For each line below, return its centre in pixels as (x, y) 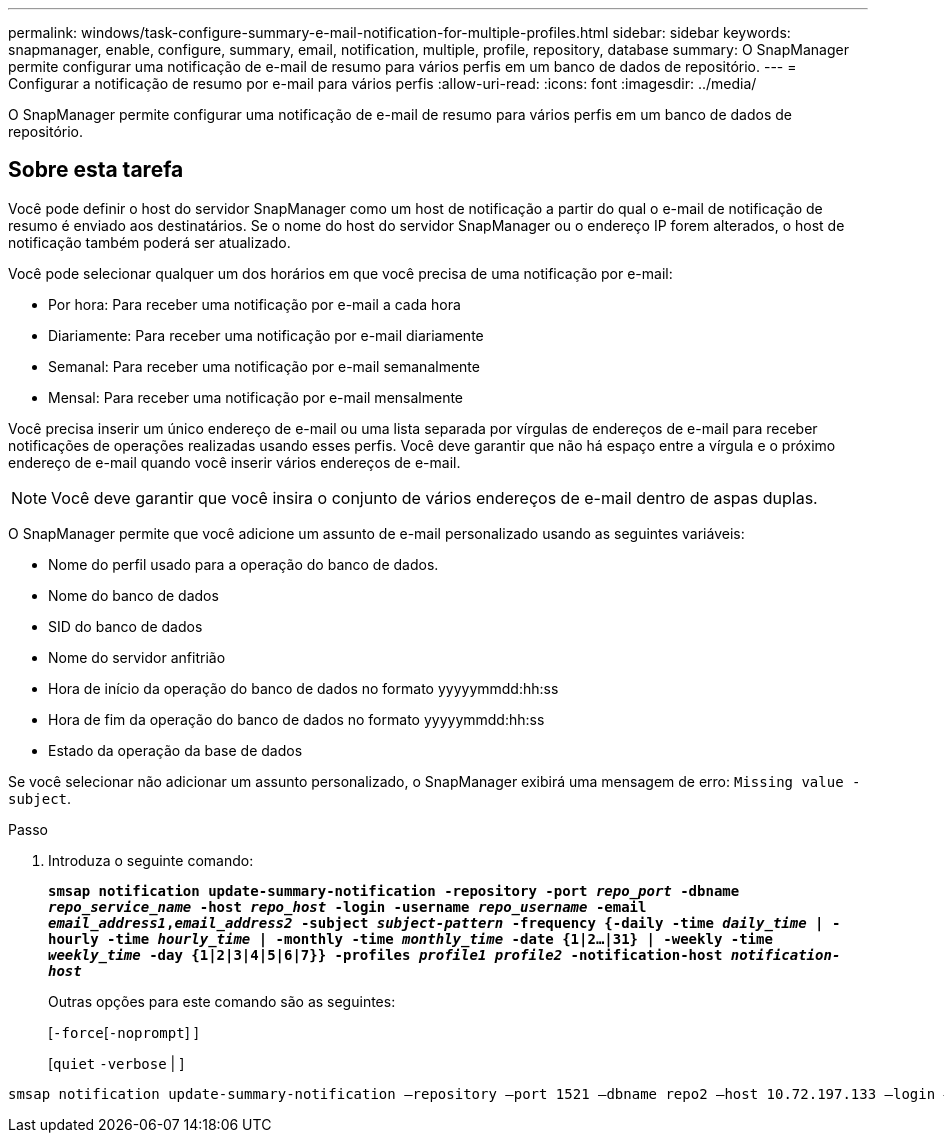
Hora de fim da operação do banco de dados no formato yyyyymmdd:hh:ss (296, 719)
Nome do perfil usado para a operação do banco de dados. (243, 564)
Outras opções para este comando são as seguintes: (222, 1001)
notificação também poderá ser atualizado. (149, 242)
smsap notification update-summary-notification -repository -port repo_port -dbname (394, 890)
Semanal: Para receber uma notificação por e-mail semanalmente (264, 366)
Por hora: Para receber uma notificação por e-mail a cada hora (254, 304)
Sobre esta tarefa (96, 170)
